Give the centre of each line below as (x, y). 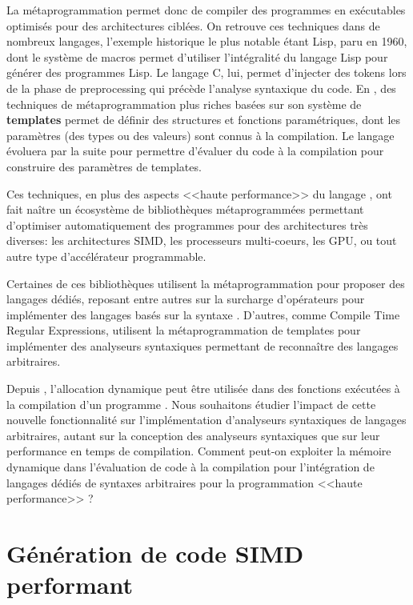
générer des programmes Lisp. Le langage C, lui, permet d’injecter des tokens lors (206, 72)
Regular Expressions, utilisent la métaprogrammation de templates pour (184, 330)
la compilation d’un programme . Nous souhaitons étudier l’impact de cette (191, 404)
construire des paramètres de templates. (104, 166)
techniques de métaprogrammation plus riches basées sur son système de (184, 104)
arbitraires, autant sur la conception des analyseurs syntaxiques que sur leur (193, 435)
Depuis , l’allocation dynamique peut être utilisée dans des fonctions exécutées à (203, 389)
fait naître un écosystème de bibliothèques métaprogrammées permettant (185, 209)
